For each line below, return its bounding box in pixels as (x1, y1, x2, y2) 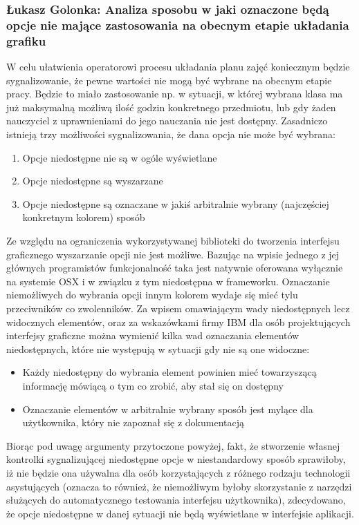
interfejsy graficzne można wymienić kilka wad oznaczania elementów (6, 328, 300, 343)
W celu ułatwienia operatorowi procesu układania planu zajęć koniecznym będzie (6, 59, 350, 74)
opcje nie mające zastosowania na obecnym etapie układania (6, 16, 349, 33)
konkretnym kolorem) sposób (22, 210, 145, 225)
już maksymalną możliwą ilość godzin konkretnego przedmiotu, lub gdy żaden (6, 99, 336, 114)
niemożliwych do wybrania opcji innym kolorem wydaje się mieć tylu (6, 287, 298, 302)
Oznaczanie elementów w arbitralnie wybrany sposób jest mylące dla (22, 401, 313, 416)
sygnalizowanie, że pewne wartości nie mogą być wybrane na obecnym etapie (6, 73, 332, 87)
